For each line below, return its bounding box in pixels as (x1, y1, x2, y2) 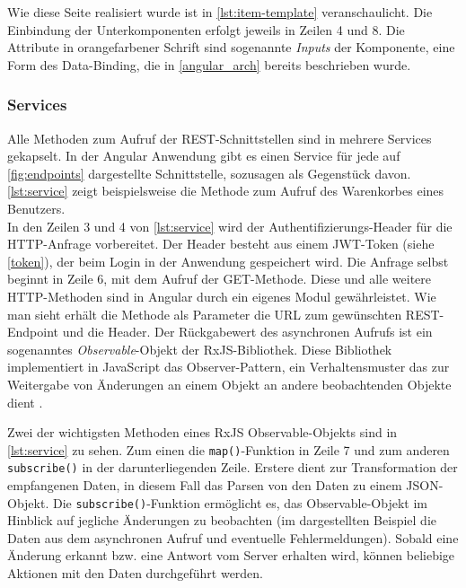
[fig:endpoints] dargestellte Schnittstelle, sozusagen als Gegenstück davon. (7, 163, 411, 182)
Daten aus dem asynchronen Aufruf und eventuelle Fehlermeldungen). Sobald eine (7, 528, 459, 547)
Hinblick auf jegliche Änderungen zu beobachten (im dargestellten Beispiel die (7, 511, 436, 530)
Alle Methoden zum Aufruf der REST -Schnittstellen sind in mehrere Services (7, 128, 432, 147)
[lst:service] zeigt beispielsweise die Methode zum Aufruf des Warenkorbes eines (7, 181, 444, 200)
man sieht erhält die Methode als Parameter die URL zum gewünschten (7, 304, 402, 323)
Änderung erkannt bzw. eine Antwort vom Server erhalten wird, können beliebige (7, 546, 455, 565)
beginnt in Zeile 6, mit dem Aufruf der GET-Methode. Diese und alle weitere (7, 269, 432, 288)
